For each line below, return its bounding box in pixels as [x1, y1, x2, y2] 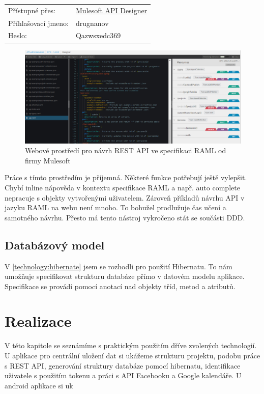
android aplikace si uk [5, 380, 73, 390]
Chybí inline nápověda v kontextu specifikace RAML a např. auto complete [5, 182, 240, 192]
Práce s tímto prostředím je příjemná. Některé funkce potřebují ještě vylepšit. [5, 172, 247, 183]
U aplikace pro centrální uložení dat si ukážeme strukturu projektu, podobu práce [5, 350, 260, 360]
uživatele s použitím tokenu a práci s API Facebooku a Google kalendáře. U [5, 370, 242, 381]
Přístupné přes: [8, 5, 56, 15]
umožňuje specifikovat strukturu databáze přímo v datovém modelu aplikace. [5, 271, 245, 282]
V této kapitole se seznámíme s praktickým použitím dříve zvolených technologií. [5, 340, 257, 351]
